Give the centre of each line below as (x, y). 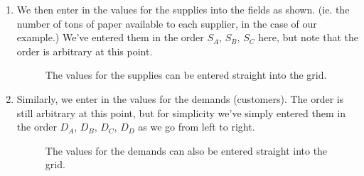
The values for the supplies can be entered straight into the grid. (186, 75)
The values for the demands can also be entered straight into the (186, 150)
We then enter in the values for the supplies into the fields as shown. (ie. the (183, 9)
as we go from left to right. (197, 127)
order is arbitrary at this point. (85, 51)
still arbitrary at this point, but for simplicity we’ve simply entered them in (181, 112)
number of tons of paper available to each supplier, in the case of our (167, 23)
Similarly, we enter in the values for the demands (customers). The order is (180, 98)
